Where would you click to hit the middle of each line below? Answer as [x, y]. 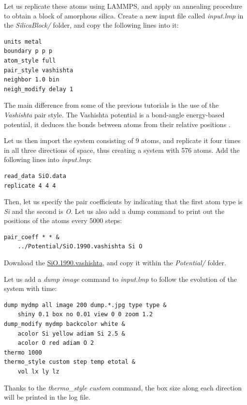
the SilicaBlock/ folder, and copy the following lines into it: [91, 25]
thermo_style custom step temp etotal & [70, 362]
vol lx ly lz [38, 372]
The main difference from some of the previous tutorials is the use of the [111, 105]
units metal [23, 41]
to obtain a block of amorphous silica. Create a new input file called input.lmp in [124, 15]
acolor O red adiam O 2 [56, 343]
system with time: [30, 288]
